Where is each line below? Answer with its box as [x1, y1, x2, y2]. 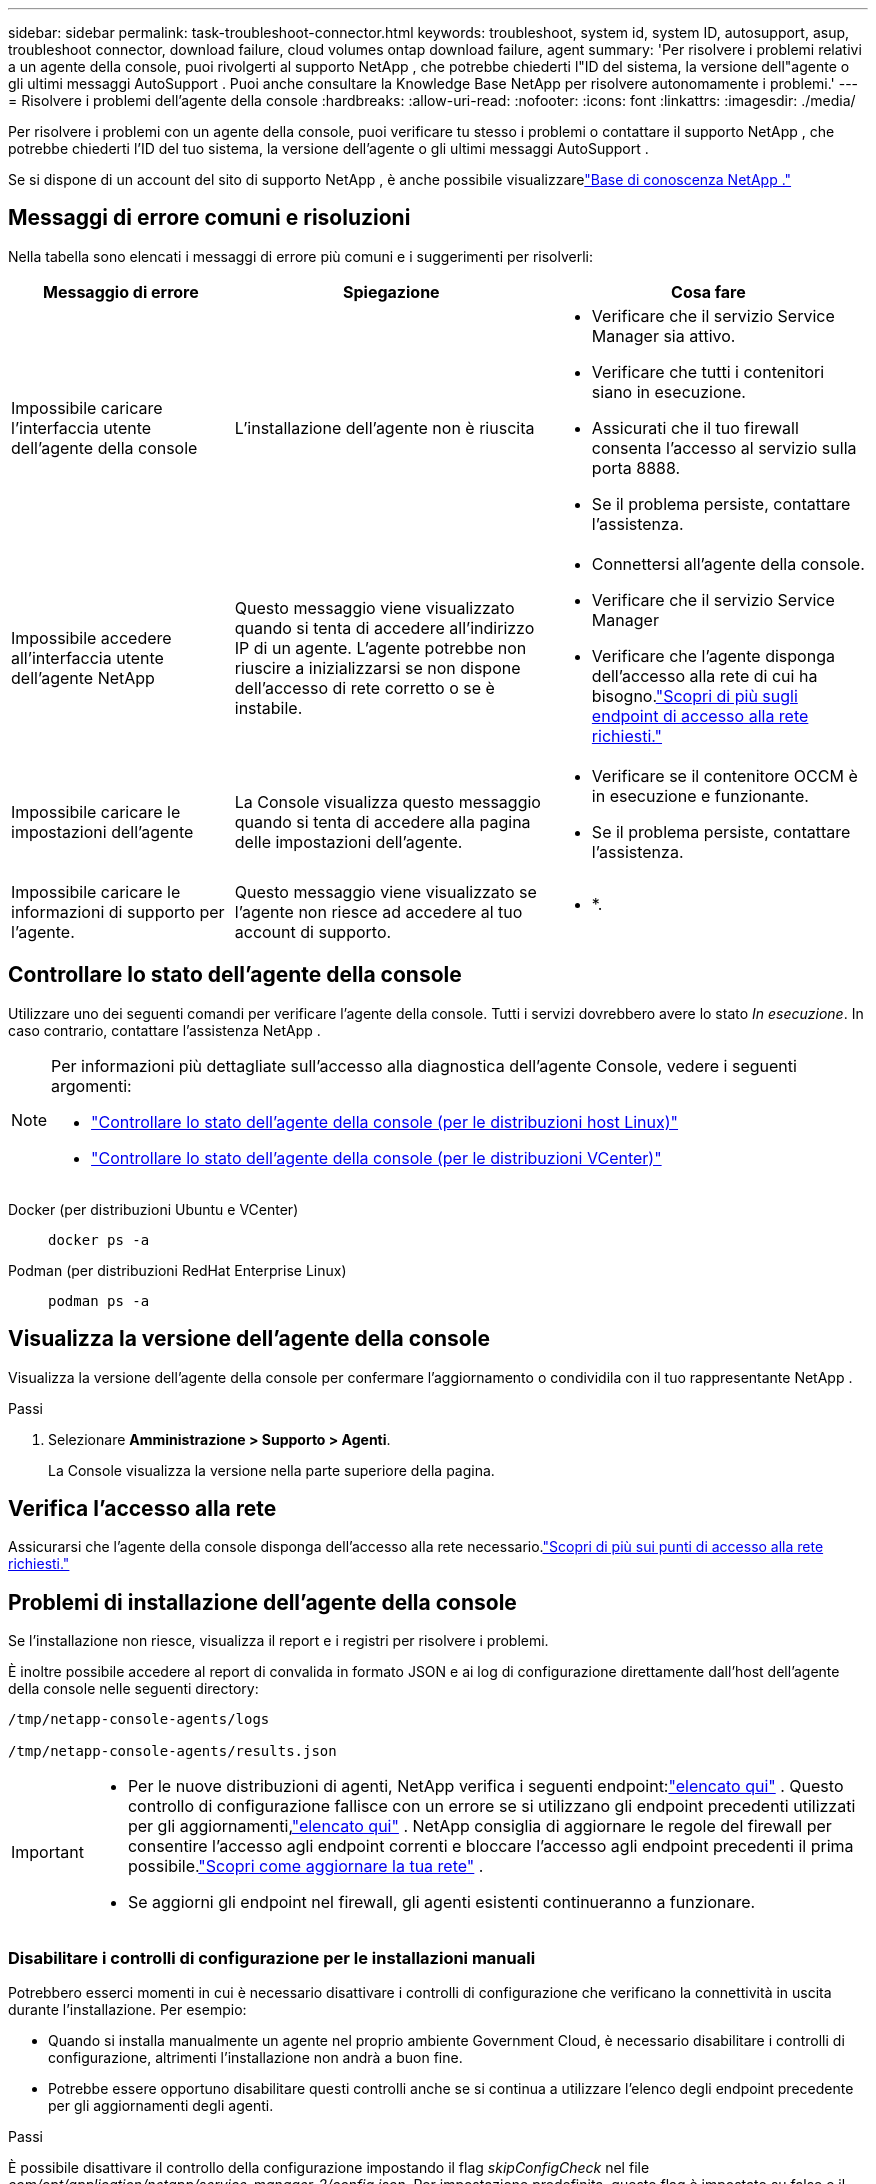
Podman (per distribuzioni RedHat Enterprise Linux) [8, 1261, 347, 1279]
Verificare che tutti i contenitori [591, 361, 825, 382]
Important [11, 1842, 84, 1863]
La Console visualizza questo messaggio [234, 791, 541, 812]
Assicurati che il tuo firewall [591, 417, 799, 438]
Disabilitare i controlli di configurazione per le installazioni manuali [8, 1947, 536, 1968]
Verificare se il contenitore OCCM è [591, 765, 858, 786]
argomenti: [51, 1075, 132, 1096]
